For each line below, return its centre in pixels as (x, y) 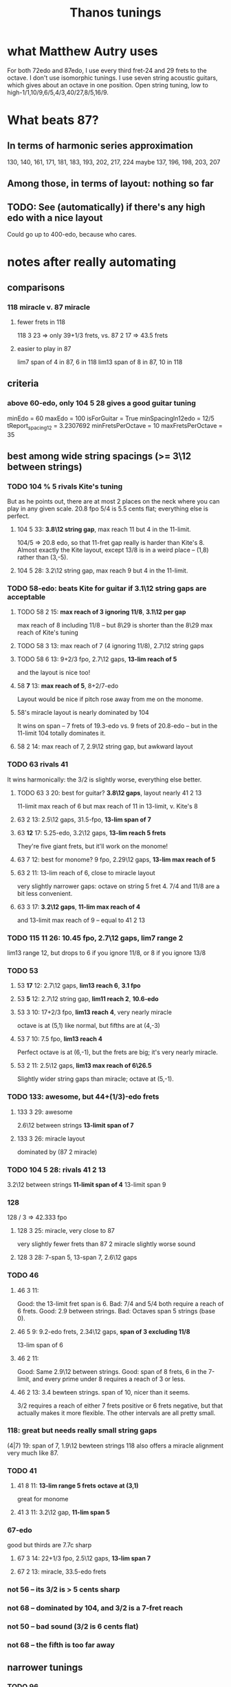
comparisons (36, 287)
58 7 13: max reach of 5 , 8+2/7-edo (68, 686)
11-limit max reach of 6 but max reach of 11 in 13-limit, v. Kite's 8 (107, 806)
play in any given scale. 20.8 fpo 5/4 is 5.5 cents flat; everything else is (108, 509)
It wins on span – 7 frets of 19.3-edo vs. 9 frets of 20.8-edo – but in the (117, 726)
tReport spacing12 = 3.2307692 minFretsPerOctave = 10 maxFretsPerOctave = (115, 426)
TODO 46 (23, 1276)
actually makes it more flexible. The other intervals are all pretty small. (116, 1412)
